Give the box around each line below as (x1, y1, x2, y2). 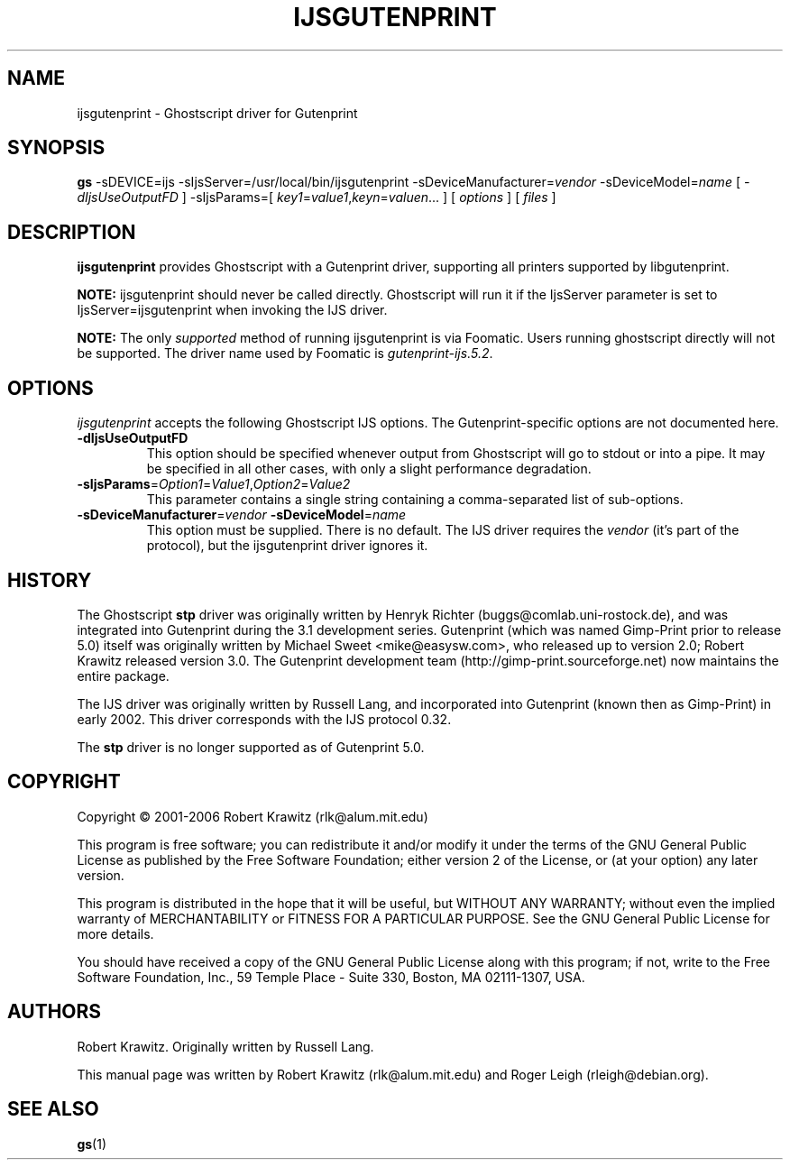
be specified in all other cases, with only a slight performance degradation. (146, 461, 592, 477)
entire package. (77, 667, 170, 684)
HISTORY (7, 568, 92, 592)
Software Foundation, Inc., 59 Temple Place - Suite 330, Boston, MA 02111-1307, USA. (77, 969, 585, 985)
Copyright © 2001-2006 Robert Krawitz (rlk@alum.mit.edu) (77, 808, 428, 824)
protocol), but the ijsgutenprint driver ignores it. (146, 538, 428, 554)
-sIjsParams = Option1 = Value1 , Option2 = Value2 (77, 476, 351, 492)
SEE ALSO (7, 1098, 99, 1121)
